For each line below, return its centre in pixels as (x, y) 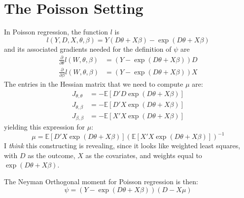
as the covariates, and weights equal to (144, 155)
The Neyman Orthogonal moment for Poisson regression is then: (101, 181)
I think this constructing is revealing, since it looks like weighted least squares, (122, 146)
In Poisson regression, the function (56, 32)
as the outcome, (52, 155)
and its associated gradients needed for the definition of (88, 49)
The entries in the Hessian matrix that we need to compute (94, 84)
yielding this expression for (45, 127)
